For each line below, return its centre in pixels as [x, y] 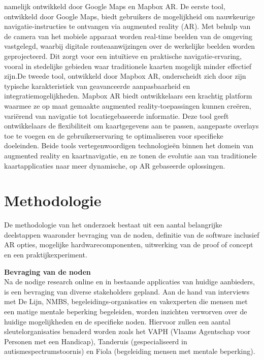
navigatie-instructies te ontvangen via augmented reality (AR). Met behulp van [127, 26]
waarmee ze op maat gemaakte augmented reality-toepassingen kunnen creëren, [128, 105]
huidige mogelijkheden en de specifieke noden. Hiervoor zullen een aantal [117, 321]
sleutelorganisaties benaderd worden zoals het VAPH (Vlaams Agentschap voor [127, 331]
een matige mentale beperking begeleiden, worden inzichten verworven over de [126, 311]
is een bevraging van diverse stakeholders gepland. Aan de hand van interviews [127, 291]
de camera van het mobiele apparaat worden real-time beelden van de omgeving [128, 36]
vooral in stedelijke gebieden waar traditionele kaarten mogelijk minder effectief [128, 66]
